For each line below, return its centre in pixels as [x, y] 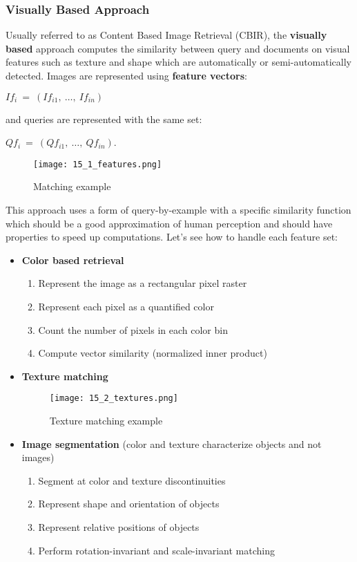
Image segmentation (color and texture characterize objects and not [172, 443]
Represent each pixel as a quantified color [126, 306]
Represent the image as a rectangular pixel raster [143, 283]
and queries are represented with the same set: [104, 119]
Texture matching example [106, 421]
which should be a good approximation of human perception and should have [169, 223]
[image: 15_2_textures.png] [114, 399]
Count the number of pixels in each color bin [133, 329]
